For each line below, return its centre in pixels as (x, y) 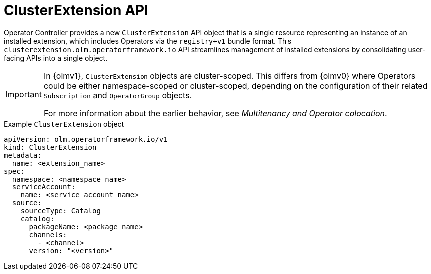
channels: (48, 234)
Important (24, 94)
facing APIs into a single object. (56, 58)
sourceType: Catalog (61, 211)
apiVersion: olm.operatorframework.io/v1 (86, 139)
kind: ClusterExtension (50, 147)
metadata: (23, 155)
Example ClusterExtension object (64, 124)
